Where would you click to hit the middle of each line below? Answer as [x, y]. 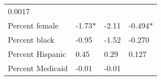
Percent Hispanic [37, 54]
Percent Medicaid [38, 68]
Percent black [31, 40]
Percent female [33, 25]
